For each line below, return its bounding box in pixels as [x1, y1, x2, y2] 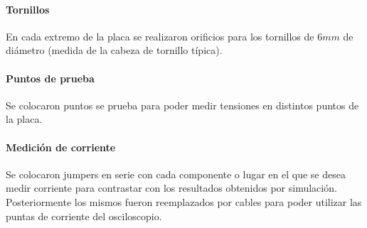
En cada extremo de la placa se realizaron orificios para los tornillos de [6, 28, 314, 43]
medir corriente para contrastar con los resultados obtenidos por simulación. [6, 180, 337, 195]
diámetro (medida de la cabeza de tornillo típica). [6, 43, 223, 58]
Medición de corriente [6, 139, 116, 154]
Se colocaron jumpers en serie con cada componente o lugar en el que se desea [6, 166, 346, 181]
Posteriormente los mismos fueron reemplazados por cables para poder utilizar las [6, 194, 362, 209]
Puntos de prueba [6, 70, 95, 85]
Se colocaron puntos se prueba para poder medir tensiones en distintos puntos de [6, 97, 359, 112]
